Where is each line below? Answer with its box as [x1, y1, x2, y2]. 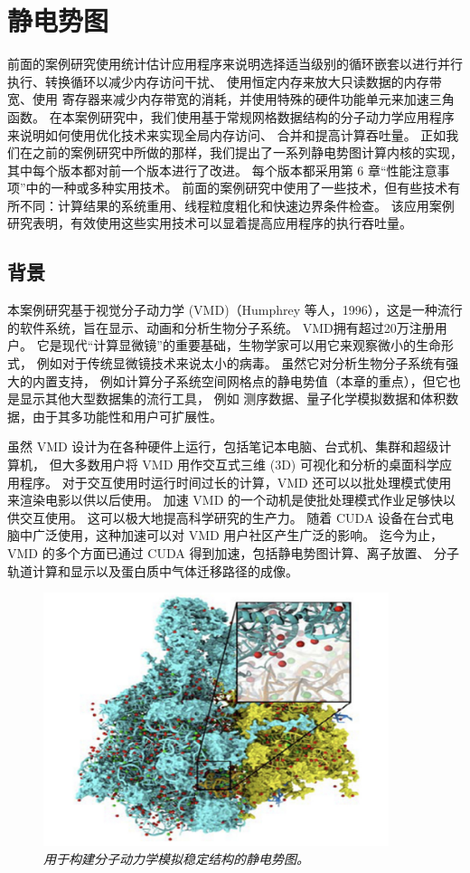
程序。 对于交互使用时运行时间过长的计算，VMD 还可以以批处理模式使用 [19, 472, 452, 491]
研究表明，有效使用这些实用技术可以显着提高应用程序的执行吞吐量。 [7, 214, 412, 232]
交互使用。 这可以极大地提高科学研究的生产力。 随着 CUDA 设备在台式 [19, 508, 442, 527]
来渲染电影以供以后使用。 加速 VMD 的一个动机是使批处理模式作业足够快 [7, 490, 444, 509]
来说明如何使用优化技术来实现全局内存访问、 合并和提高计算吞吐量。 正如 [7, 125, 446, 144]
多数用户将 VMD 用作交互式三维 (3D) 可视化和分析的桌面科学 [74, 455, 439, 474]
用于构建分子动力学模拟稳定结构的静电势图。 [43, 849, 309, 868]
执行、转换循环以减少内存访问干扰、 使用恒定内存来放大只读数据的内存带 [7, 71, 442, 90]
